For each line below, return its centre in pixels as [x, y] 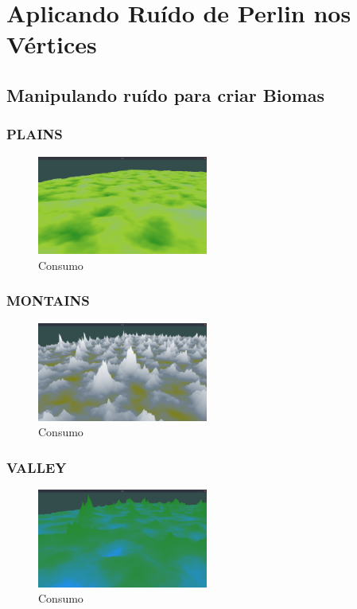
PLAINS [35, 134]
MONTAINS [48, 301]
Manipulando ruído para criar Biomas [165, 94]
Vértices [52, 44]
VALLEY [37, 467]
